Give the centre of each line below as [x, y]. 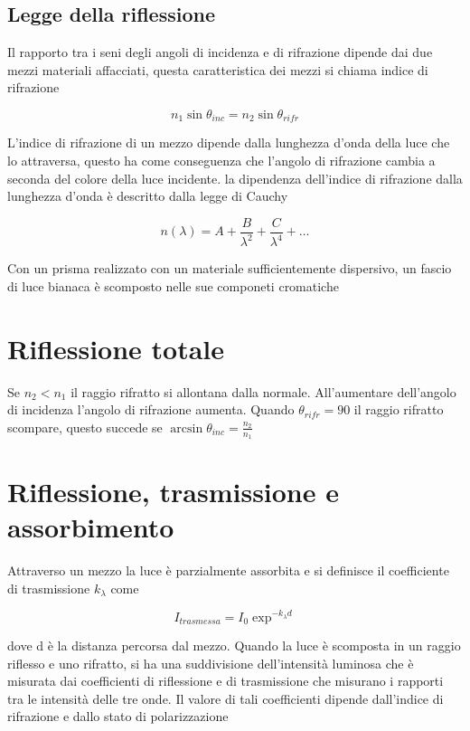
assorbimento [91, 527]
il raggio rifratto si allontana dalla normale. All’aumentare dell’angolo [263, 391]
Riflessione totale [116, 348]
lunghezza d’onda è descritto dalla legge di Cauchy [148, 196]
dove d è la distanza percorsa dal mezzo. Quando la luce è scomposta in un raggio [234, 645]
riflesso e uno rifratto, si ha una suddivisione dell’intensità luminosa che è [211, 663]
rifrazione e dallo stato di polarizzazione [118, 716]
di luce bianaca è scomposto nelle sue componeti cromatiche [173, 285]
